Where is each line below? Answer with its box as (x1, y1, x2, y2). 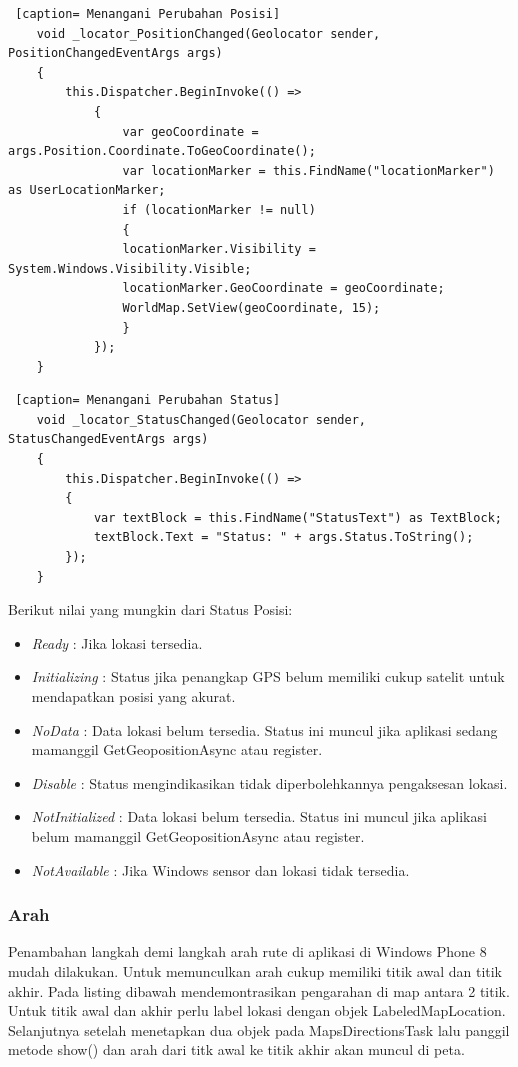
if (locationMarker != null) (122, 202, 316, 217)
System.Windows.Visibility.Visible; (8, 261, 252, 276)
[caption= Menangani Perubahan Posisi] (15, 7, 281, 21)
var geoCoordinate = (122, 124, 259, 139)
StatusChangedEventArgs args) (8, 432, 209, 447)
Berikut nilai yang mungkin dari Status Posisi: (8, 599, 293, 620)
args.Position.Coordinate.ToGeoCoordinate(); (8, 144, 316, 159)
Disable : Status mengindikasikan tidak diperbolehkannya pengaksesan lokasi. (31, 772, 508, 793)
